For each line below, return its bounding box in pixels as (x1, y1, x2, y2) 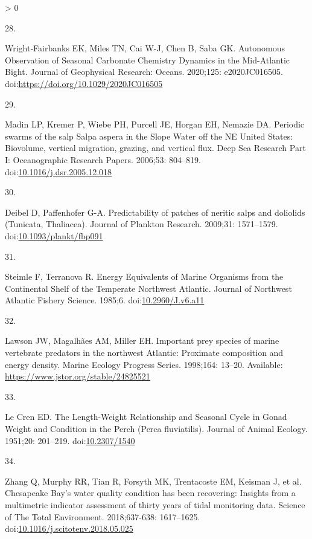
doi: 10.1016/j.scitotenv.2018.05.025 (5, 522, 133, 535)
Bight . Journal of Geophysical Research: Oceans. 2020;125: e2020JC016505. (5, 65, 283, 78)
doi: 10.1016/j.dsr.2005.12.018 (5, 165, 112, 178)
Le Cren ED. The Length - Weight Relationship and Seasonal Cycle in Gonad (5, 410, 287, 423)
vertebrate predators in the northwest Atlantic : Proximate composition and (5, 346, 284, 359)
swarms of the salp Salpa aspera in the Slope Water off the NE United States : (5, 129, 293, 142)
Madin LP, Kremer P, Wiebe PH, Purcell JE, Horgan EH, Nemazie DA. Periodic (5, 118, 305, 131)
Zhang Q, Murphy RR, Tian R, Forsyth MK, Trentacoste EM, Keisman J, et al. (5, 474, 302, 487)
